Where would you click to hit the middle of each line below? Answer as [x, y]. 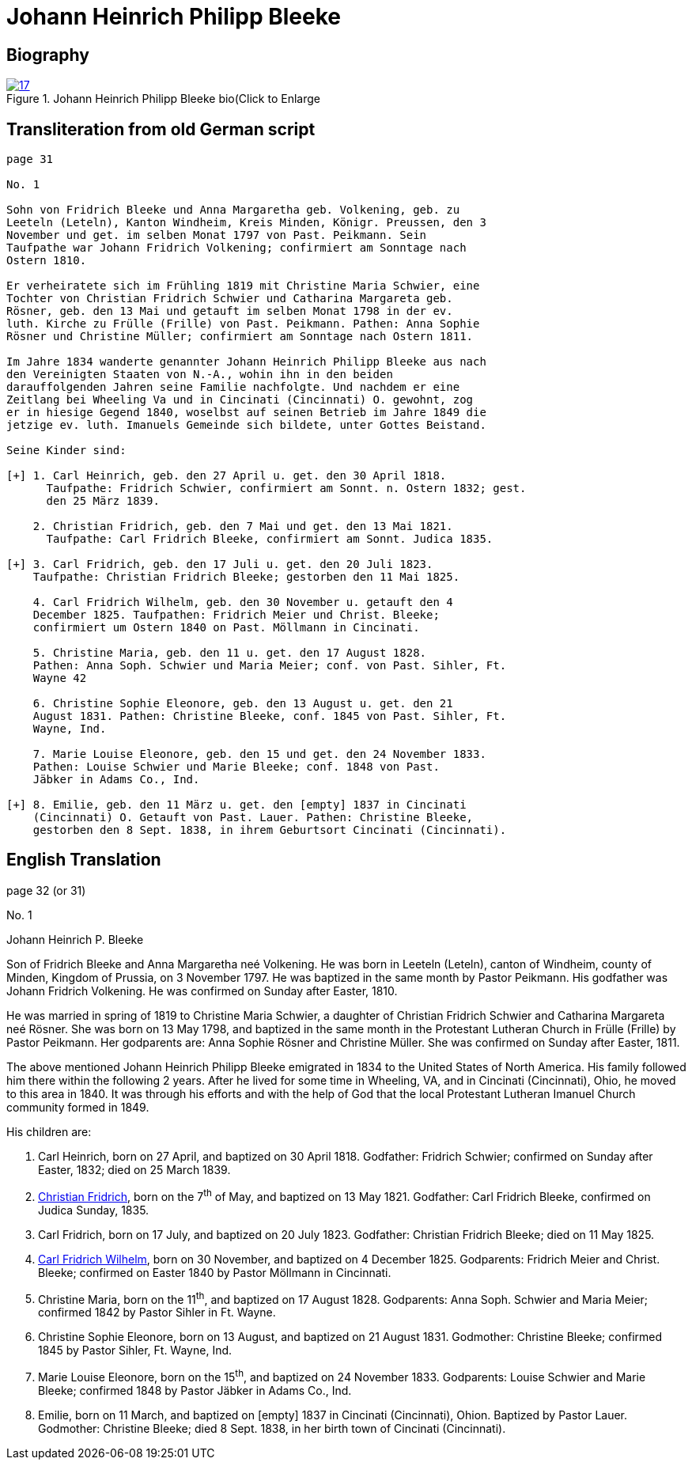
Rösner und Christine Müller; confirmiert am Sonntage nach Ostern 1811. [240, 337]
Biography [48, 55]
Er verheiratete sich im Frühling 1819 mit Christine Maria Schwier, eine [243, 286]
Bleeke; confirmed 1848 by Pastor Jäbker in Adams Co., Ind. [195, 1390]
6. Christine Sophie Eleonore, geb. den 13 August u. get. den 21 [243, 704]
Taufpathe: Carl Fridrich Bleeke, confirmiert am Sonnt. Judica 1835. [270, 539]
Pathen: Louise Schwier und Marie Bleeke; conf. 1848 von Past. [236, 767]
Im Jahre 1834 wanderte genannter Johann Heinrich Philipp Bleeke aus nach [246, 362]
